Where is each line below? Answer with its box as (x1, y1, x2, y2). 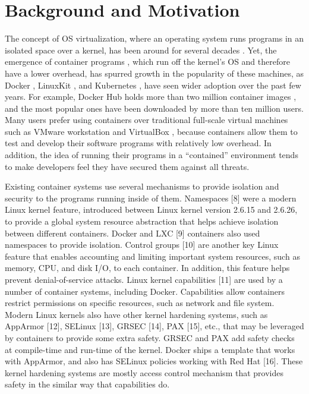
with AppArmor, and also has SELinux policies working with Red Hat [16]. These (5, 355, 303, 367)
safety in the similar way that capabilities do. (5, 378, 170, 390)
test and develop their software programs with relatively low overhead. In (5, 137, 272, 149)
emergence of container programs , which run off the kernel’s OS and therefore (5, 55, 290, 68)
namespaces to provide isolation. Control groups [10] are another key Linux (5, 238, 279, 251)
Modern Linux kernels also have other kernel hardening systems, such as (5, 308, 268, 320)
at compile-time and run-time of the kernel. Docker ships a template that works (5, 343, 295, 355)
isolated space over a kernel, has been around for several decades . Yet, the (5, 43, 277, 56)
